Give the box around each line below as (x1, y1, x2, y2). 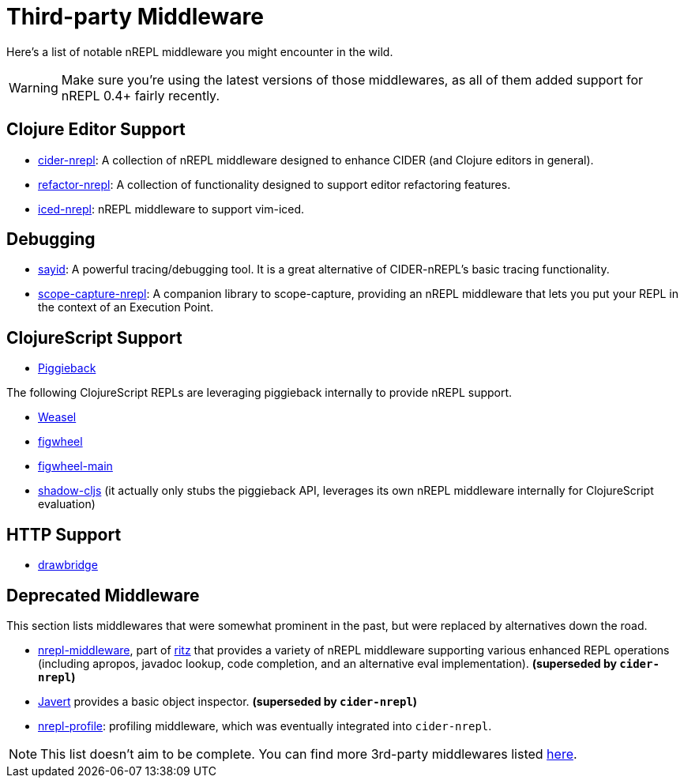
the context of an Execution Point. (38, 300, 214, 315)
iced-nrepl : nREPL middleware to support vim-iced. (38, 202, 305, 216)
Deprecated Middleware (6, 585, 200, 605)
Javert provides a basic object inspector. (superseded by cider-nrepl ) (38, 694, 418, 708)
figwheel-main (38, 459, 113, 473)
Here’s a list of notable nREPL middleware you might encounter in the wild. (6, 44, 393, 58)
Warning (9, 79, 58, 96)
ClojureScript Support (6, 327, 182, 348)
